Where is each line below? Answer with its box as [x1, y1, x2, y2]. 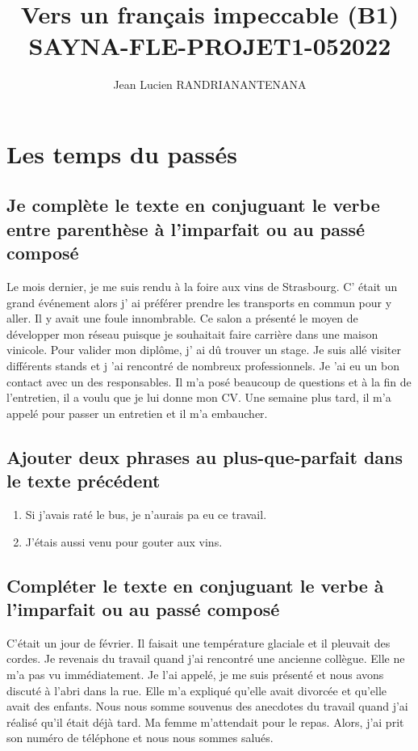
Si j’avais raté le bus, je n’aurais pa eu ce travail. [25, 506, 267, 523]
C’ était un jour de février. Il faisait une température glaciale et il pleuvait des [6, 634, 391, 651]
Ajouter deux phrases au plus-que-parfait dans [6, 444, 403, 469]
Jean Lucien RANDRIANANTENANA [113, 76, 307, 93]
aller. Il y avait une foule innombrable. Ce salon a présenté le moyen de [6, 310, 358, 327]
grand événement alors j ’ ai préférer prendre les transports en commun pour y [6, 293, 392, 310]
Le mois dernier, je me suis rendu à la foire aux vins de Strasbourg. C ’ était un [6, 278, 398, 295]
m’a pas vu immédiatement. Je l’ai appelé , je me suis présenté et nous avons [6, 665, 384, 682]
